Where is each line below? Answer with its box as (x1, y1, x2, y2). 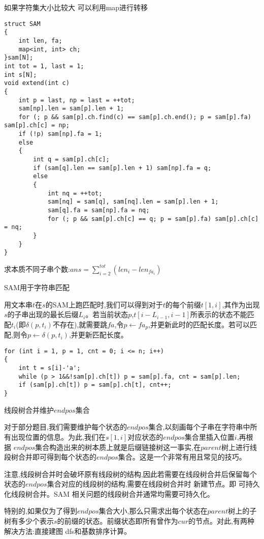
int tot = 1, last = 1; (4, 62, 84, 70)
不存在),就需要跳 (52, 319, 108, 329)
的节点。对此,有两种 (188, 516, 254, 526)
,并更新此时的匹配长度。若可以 (148, 319, 250, 329)
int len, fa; (18, 37, 62, 44)
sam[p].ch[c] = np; (4, 122, 70, 129)
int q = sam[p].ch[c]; (33, 156, 110, 163)
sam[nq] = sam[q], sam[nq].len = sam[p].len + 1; (47, 198, 219, 206)
